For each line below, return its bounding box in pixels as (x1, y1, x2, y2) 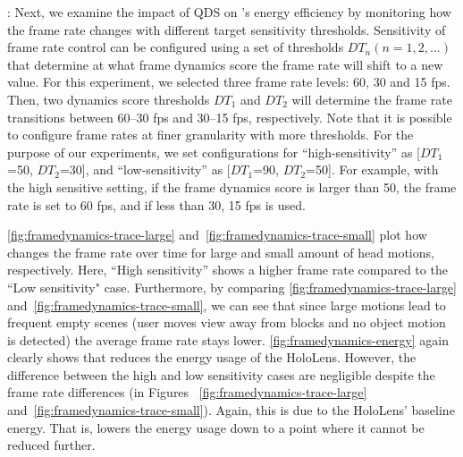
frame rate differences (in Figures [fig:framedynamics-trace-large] (7, 383, 367, 402)
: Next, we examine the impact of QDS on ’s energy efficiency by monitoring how (7, 3, 451, 21)
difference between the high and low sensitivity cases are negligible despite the (7, 365, 435, 384)
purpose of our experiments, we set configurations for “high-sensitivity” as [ (7, 142, 420, 161)
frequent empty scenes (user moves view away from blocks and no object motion (7, 313, 446, 332)
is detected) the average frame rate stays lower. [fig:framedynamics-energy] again (7, 330, 450, 349)
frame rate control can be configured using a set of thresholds (7, 38, 344, 56)
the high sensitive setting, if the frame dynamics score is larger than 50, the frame (7, 177, 457, 196)
